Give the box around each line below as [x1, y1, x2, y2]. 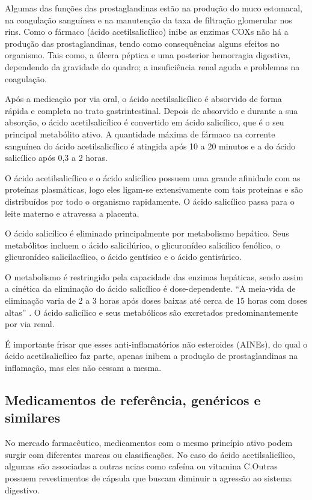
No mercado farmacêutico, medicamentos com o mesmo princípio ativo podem [5, 436, 293, 449]
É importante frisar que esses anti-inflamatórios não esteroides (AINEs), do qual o [5, 337, 308, 350]
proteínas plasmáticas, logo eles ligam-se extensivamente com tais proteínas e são [5, 183, 303, 196]
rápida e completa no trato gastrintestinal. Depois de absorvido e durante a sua [5, 104, 298, 116]
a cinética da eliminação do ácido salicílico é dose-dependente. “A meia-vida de [5, 282, 296, 295]
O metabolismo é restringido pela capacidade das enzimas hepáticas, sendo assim [5, 270, 304, 283]
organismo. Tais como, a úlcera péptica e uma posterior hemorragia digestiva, [5, 49, 290, 61]
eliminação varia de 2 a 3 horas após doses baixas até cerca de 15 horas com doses [5, 294, 307, 307]
